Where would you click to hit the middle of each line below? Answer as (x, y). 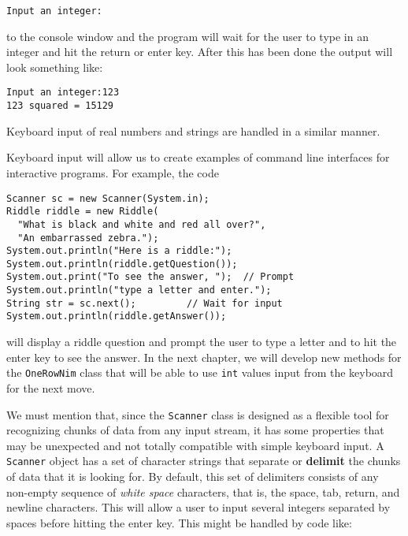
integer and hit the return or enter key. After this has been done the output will (200, 52)
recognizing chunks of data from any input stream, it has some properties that (195, 430)
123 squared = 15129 (60, 106)
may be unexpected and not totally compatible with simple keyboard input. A (195, 445)
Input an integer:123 (63, 93)
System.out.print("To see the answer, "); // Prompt (150, 277)
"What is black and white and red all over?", (142, 224)
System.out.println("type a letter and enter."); (139, 290)
